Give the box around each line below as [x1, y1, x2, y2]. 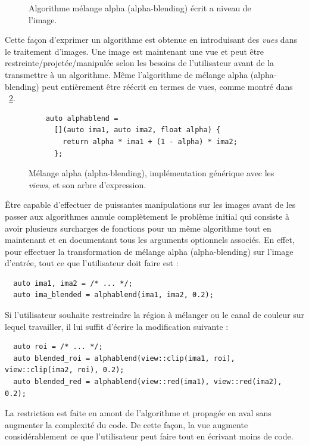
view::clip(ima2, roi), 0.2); [5, 366, 124, 375]
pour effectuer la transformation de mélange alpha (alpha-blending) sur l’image [5, 245, 294, 257]
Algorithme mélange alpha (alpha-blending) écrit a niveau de [29, 2, 251, 14]
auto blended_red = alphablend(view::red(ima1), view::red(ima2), [13, 378, 282, 386]
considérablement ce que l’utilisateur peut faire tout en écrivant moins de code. [5, 430, 294, 442]
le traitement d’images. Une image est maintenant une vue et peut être [5, 45, 264, 57]
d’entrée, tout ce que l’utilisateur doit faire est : [5, 257, 179, 269]
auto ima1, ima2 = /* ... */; [13, 279, 133, 288]
